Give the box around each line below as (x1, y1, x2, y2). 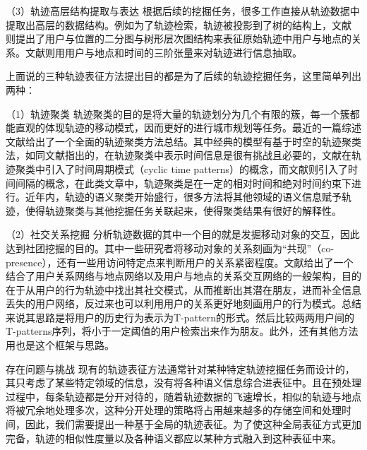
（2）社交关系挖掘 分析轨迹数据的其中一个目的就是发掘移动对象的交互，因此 (6, 227, 360, 242)
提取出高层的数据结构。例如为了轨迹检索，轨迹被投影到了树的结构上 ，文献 (6, 17, 351, 32)
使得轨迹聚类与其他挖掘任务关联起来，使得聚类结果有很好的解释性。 (25, 203, 342, 218)
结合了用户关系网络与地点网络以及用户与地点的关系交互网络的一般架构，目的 (6, 268, 361, 283)
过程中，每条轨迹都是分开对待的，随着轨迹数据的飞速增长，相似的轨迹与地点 (6, 389, 361, 403)
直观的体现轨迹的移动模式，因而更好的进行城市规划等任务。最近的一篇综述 (15, 120, 361, 135)
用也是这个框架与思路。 (6, 338, 114, 353)
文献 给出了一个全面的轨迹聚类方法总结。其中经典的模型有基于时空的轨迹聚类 (6, 134, 361, 148)
